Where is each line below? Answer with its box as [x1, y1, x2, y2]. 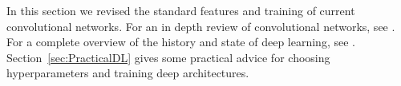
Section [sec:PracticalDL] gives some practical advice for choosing [6, 49, 330, 65]
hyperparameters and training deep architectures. [6, 64, 249, 81]
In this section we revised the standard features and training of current [6, 2, 355, 18]
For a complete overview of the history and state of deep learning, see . [6, 33, 355, 50]
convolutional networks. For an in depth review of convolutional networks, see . [6, 18, 395, 34]
